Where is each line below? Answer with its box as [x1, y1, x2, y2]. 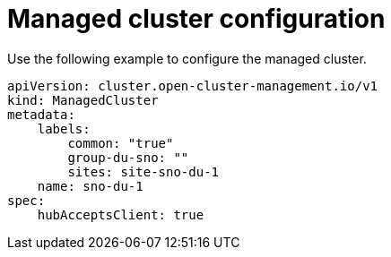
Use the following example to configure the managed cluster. [7, 50, 367, 66]
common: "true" [67, 135, 174, 150]
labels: [37, 121, 91, 136]
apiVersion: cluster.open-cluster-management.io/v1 [7, 78, 378, 93]
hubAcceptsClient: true [37, 207, 204, 222]
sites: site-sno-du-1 [67, 164, 220, 179]
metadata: [7, 107, 75, 122]
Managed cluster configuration [7, 4, 386, 34]
